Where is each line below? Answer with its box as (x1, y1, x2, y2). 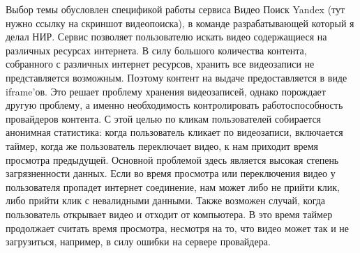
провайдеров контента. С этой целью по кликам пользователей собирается (6, 111, 322, 125)
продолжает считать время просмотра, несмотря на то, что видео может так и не (6, 220, 349, 235)
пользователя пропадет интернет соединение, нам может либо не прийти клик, (6, 179, 340, 194)
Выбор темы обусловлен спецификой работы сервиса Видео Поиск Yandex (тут (6, 2, 345, 16)
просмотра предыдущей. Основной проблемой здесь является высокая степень (6, 152, 339, 167)
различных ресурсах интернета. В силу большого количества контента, (6, 43, 307, 57)
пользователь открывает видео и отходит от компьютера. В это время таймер (6, 206, 333, 221)
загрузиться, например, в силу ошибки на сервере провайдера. (6, 234, 271, 249)
